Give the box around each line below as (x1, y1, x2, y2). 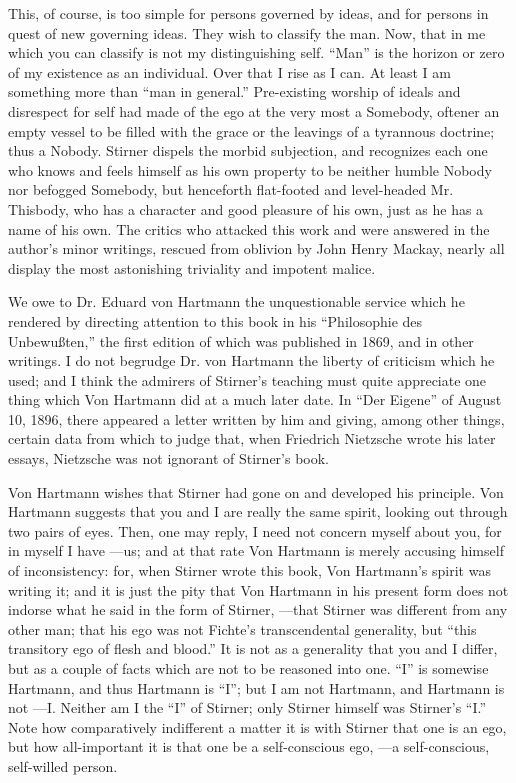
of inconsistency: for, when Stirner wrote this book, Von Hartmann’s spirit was (8, 560, 491, 581)
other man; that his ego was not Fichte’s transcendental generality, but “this (8, 618, 477, 639)
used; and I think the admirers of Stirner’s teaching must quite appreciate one (8, 369, 487, 390)
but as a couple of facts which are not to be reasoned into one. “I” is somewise (8, 658, 489, 678)
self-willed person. (8, 755, 118, 776)
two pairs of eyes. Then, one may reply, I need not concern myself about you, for (8, 520, 502, 541)
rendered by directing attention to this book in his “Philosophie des (8, 310, 423, 331)
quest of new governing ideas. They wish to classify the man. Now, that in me (8, 22, 486, 43)
